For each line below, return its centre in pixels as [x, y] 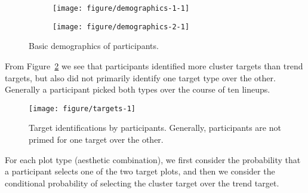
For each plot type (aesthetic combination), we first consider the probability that [153, 159]
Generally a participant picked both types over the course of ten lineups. [138, 89]
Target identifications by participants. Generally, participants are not [155, 128]
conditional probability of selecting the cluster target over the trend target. [142, 183]
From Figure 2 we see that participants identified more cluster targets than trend [154, 65]
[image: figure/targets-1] [82, 108]
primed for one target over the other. [96, 139]
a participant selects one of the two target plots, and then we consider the [140, 171]
